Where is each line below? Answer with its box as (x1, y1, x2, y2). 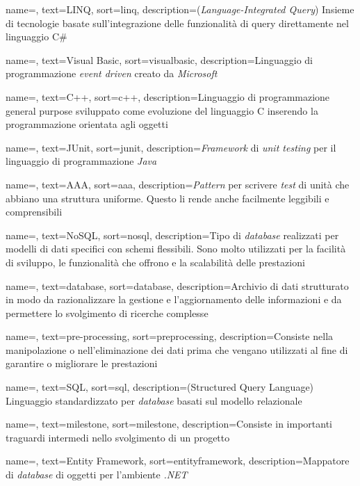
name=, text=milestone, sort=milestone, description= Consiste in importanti (6, 416, 332, 431)
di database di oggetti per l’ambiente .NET (6, 467, 188, 482)
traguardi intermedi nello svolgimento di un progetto (6, 430, 230, 444)
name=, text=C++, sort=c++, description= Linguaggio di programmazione (6, 89, 330, 104)
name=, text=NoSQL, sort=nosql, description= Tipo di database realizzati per (6, 227, 339, 242)
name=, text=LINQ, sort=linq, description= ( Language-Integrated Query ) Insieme (6, 2, 354, 16)
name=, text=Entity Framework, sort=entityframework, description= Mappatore (6, 453, 350, 468)
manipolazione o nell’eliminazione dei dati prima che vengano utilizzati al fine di (6, 342, 348, 357)
